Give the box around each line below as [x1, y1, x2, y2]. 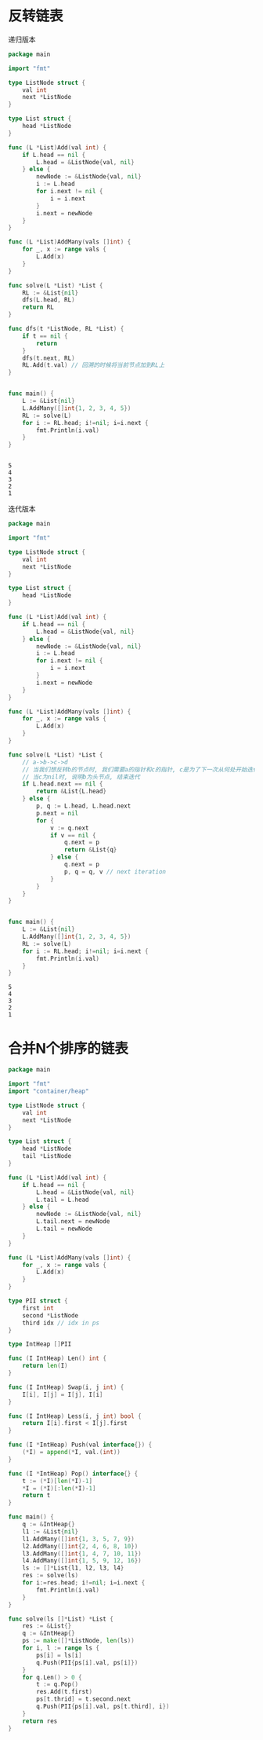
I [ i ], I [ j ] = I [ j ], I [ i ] [22, 1390, 103, 1398]
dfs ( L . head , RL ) [22, 296, 76, 304]
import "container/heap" [8, 1087, 89, 1095]
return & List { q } [63, 846, 117, 854]
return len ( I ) [22, 1362, 68, 1370]
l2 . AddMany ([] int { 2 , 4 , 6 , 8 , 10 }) [22, 1542, 139, 1550]
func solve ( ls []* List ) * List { [8, 1615, 113, 1623]
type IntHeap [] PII [8, 1340, 72, 1348]
